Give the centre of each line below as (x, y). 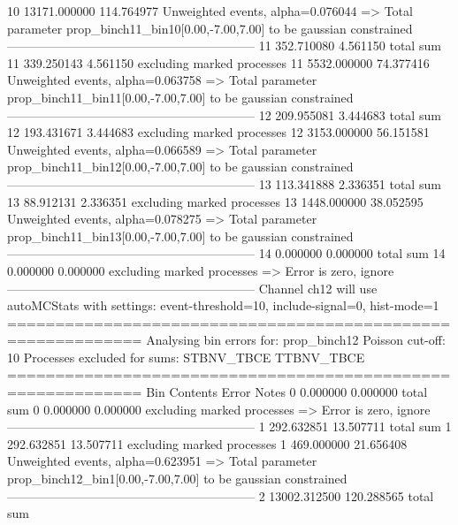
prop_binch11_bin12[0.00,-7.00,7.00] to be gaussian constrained (180, 167)
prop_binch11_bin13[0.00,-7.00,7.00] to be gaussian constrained (180, 236)
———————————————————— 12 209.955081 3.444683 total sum (224, 114)
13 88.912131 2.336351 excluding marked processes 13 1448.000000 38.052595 (215, 201)
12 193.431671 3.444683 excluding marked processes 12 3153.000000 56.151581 (218, 132)
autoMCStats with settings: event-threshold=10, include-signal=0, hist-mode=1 (223, 305)
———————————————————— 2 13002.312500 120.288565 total (221, 495)
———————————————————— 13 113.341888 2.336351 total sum (224, 183)
